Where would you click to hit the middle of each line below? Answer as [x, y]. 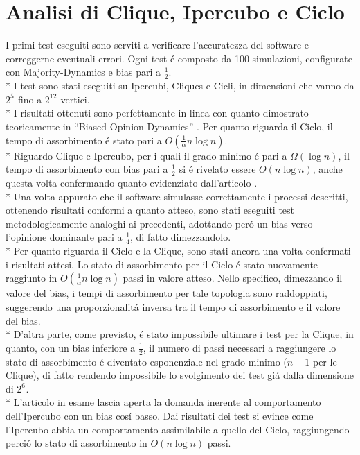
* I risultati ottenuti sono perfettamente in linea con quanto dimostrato [157, 113]
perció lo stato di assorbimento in [76, 443]
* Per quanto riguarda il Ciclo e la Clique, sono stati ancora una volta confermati [178, 251]
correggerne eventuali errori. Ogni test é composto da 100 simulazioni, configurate [179, 58]
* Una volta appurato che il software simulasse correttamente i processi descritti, [177, 196]
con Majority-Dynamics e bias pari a [83, 72]
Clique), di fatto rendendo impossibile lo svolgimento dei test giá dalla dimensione [180, 375]
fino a [30, 99]
